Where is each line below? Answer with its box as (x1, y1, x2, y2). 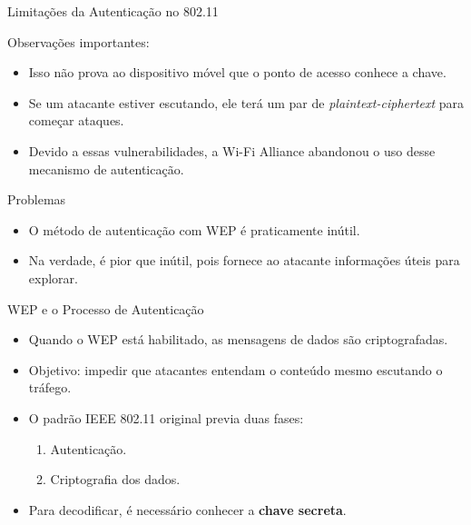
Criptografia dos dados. (50, 470, 181, 489)
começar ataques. (28, 111, 124, 130)
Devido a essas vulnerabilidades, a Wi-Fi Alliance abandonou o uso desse (28, 141, 436, 160)
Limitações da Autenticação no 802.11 (7, 2, 219, 20)
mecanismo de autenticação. (28, 159, 184, 178)
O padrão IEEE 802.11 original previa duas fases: (28, 408, 304, 427)
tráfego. (28, 378, 72, 397)
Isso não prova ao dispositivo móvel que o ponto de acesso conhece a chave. (28, 63, 446, 82)
